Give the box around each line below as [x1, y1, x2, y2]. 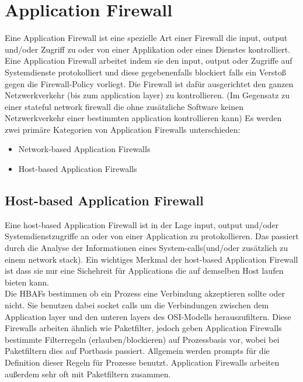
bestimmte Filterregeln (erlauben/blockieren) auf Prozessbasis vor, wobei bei [5, 333, 280, 345]
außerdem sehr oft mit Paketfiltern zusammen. [5, 367, 171, 380]
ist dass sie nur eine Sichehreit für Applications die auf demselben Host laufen [5, 264, 284, 277]
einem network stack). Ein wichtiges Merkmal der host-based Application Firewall [5, 253, 298, 265]
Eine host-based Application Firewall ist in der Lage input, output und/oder [5, 218, 279, 230]
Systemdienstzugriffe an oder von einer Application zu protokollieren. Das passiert [5, 230, 299, 242]
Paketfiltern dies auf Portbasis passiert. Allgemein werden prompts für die [5, 345, 270, 357]
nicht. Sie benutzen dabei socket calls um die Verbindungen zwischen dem [5, 299, 269, 311]
